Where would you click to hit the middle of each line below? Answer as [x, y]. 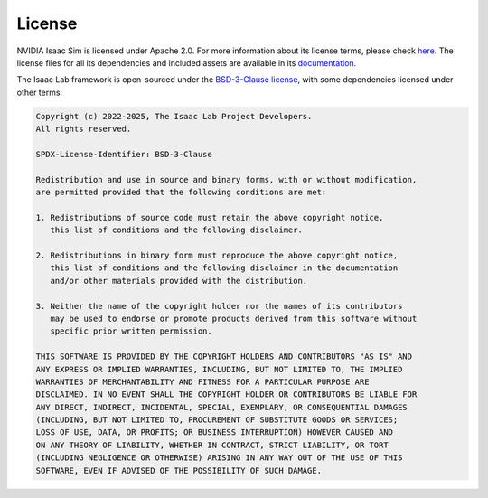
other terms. [40, 92]
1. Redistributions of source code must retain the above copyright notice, [210, 217]
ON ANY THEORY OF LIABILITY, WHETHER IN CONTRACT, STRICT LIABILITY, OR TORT [212, 445]
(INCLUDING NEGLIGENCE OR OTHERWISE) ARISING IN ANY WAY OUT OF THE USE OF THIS [219, 458]
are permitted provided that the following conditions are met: [181, 193]
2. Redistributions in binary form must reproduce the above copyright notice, [217, 255]
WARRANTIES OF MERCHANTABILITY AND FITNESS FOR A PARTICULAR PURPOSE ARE [202, 381]
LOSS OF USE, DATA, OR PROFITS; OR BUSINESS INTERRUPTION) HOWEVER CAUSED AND [214, 432]
